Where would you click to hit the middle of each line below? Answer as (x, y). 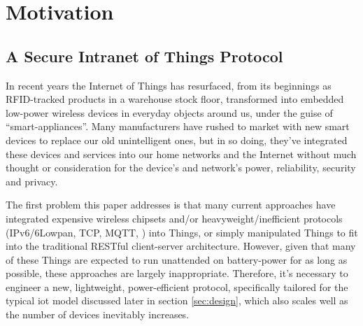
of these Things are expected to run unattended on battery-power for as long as (177, 259)
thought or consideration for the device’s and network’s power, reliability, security (181, 168)
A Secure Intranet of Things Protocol (144, 56)
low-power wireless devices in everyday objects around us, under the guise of (169, 112)
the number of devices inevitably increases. (98, 314)
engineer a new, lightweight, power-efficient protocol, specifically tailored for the (177, 286)
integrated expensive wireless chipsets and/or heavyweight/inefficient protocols (174, 218)
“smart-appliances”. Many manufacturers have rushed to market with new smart (178, 126)
